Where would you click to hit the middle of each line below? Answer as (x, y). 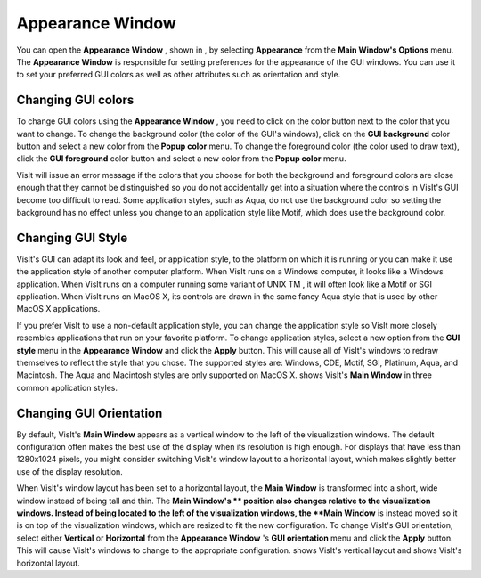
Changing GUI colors (75, 100)
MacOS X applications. (58, 309)
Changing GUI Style (72, 237)
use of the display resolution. (70, 471)
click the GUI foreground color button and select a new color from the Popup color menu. (181, 159)
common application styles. (67, 387)
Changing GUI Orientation (90, 413)
